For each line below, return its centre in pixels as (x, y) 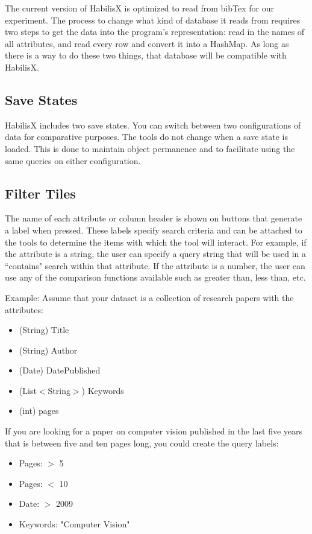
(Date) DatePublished (60, 370)
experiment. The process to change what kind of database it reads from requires (153, 20)
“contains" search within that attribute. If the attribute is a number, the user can (155, 265)
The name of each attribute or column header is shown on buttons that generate (154, 218)
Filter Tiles (40, 193)
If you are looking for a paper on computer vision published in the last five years (154, 431)
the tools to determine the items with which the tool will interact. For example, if (156, 242)
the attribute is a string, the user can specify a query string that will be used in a (155, 254)
